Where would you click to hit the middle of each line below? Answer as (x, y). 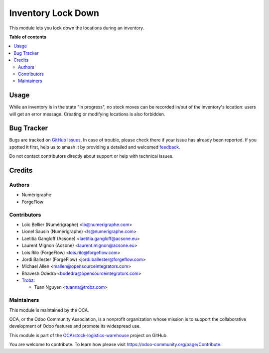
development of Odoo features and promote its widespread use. (75, 326)
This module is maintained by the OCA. (49, 310)
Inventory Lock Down (54, 13)
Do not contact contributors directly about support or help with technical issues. (91, 156)
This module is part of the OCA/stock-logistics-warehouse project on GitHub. (88, 335)
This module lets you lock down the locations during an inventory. (77, 28)
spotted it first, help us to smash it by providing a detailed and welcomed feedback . (95, 147)
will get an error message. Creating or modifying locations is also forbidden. (87, 114)
